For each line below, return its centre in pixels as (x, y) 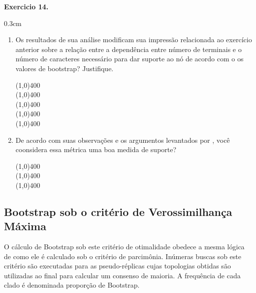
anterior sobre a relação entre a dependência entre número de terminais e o (128, 49)
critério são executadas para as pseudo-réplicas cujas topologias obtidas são (117, 266)
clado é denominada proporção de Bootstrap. (72, 285)
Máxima (25, 226)
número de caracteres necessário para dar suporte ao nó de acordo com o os (129, 59)
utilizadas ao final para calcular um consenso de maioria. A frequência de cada (122, 275)
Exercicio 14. (26, 6)
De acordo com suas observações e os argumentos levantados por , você (123, 140)
